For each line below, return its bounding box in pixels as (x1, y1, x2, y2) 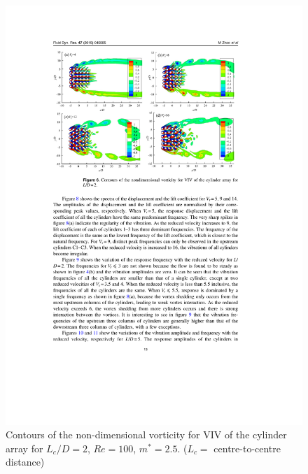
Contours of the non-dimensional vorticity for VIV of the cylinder (6, 427, 287, 442)
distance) (6, 454, 45, 469)
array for (6, 440, 43, 455)
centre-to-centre (213, 440, 281, 455)
